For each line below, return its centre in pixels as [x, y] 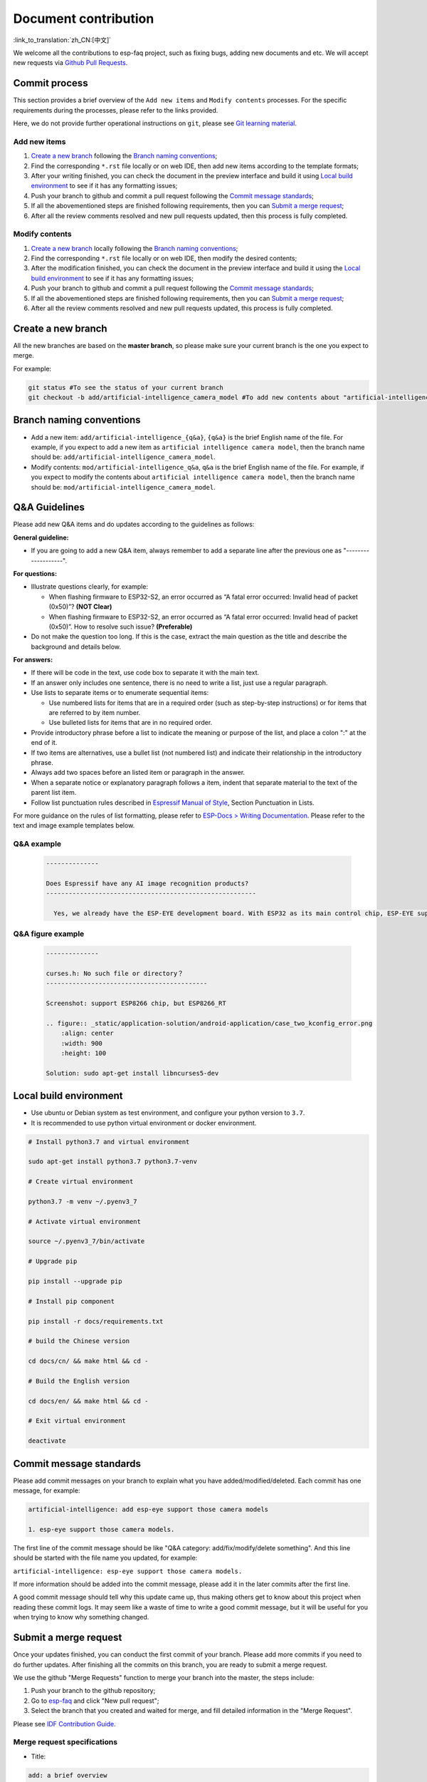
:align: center [87, 1033]
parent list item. [54, 793]
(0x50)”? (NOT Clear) [80, 607]
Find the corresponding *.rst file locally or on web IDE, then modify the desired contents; [164, 258]
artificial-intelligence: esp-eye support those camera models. [128, 1571]
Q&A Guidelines [49, 507]
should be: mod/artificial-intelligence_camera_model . [123, 487]
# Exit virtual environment [77, 1421]
